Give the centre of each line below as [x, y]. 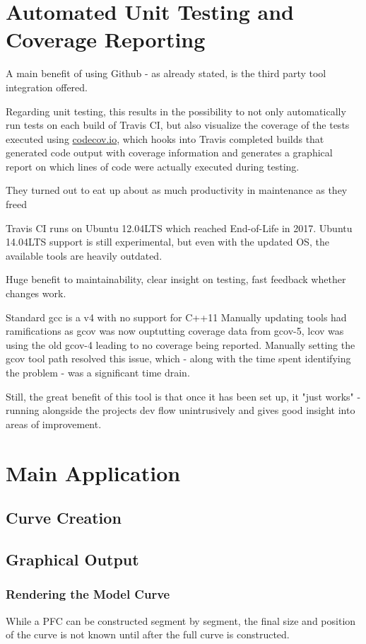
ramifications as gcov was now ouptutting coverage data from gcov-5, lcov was [175, 331]
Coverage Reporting [106, 39]
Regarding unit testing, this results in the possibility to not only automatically [176, 111]
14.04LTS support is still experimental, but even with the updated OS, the [167, 242]
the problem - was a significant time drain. [98, 372]
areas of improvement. [54, 424]
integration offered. [47, 87]
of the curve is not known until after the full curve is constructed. [148, 634]
